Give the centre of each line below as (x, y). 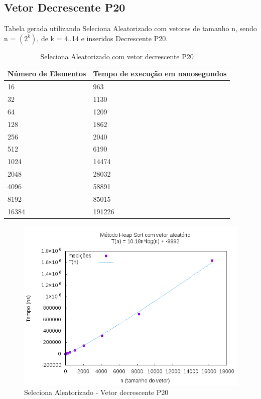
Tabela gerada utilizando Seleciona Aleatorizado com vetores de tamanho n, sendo (130, 28)
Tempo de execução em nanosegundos (160, 74)
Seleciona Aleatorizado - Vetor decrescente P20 (96, 392)
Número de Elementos (47, 74)
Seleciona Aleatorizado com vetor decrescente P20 (117, 56)
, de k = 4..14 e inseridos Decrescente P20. (102, 38)
